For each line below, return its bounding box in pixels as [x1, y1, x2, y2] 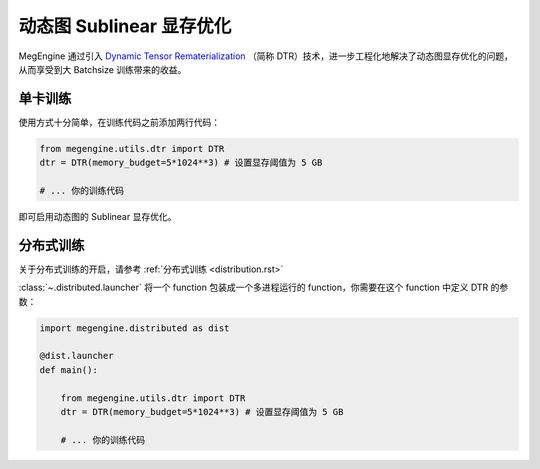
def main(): [39, 364, 99, 375]
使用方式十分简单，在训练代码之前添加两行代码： [18, 116, 220, 128]
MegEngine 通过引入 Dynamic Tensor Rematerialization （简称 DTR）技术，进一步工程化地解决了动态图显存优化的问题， [18, 50, 514, 62]
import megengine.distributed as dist [39, 322, 230, 334]
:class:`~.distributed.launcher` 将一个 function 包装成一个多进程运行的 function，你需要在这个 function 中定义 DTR [18, 281, 489, 294]
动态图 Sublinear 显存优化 [18, 15, 232, 37]
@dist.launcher [39, 350, 114, 362]
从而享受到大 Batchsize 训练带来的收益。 [18, 63, 187, 75]
